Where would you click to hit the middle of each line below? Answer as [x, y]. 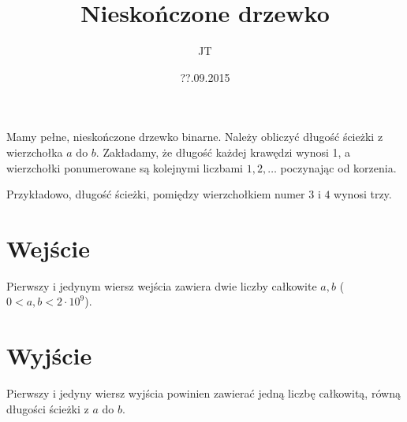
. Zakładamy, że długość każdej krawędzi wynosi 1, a [223, 152]
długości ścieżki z [48, 408]
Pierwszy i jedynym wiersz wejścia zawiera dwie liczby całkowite [162, 285]
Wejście [48, 248]
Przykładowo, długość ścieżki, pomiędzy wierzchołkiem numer [156, 194]
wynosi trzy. [363, 194]
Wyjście [49, 355]
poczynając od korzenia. [338, 167]
